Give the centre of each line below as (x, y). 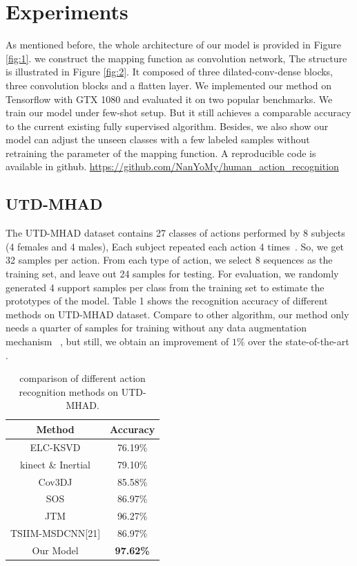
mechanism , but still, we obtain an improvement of (117, 341)
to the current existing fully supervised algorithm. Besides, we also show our (167, 126)
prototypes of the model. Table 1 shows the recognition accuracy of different (167, 301)
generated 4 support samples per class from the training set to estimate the (165, 287)
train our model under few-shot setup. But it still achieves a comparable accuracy (178, 112)
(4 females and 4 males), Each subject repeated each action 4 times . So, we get (175, 246)
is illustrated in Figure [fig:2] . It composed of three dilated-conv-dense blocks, (170, 72)
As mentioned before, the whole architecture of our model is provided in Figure (173, 45)
